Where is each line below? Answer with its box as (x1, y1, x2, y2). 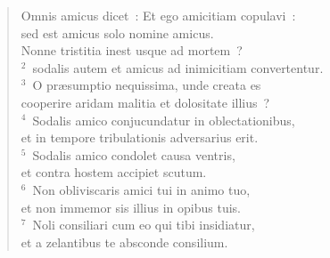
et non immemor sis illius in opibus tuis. (21, 198, 241, 216)
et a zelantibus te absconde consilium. (21, 232, 228, 251)
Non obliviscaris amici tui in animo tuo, (32, 180, 251, 198)
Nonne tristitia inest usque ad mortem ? (21, 41, 243, 60)
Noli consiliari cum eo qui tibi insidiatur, (32, 215, 255, 234)
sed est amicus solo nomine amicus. (21, 23, 214, 42)
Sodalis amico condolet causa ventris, (32, 145, 235, 164)
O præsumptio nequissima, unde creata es (32, 76, 261, 94)
